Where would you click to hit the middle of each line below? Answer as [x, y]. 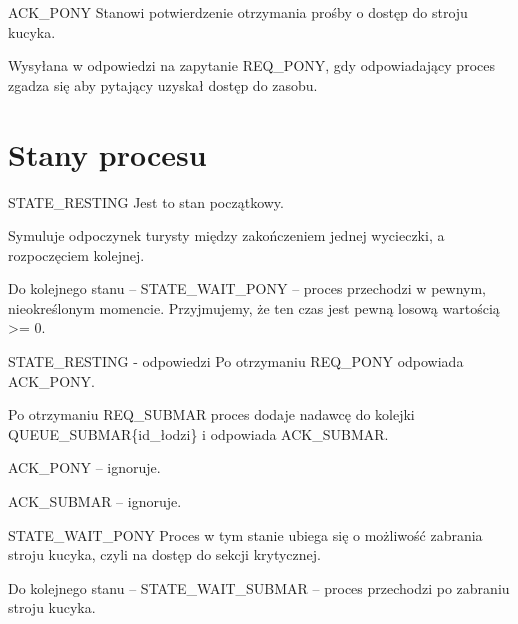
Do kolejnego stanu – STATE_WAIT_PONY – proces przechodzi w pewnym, [247, 288]
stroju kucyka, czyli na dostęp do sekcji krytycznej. [164, 554]
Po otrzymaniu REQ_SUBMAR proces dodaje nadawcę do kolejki [211, 414]
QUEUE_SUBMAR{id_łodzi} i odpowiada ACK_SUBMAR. [198, 433]
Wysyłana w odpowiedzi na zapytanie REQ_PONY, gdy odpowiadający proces [251, 65]
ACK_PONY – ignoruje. [84, 467]
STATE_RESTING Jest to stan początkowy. [146, 201]
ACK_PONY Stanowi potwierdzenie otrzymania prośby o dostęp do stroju [238, 12]
